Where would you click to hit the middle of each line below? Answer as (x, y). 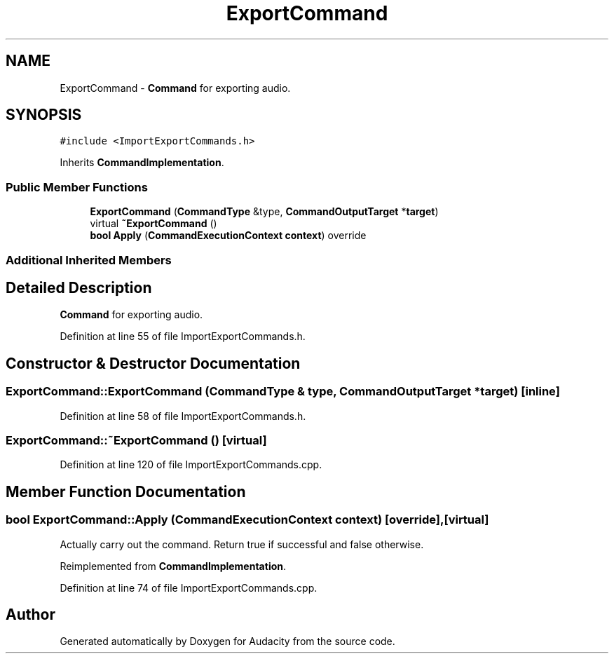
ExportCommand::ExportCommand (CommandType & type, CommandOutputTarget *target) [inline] (283, 392)
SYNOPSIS (44, 115)
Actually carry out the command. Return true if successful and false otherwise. (242, 544)
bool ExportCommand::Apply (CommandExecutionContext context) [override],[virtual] (247, 520)
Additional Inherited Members (89, 260)
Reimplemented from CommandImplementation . (173, 566)
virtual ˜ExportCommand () (153, 224)
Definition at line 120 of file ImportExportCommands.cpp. (191, 465)
